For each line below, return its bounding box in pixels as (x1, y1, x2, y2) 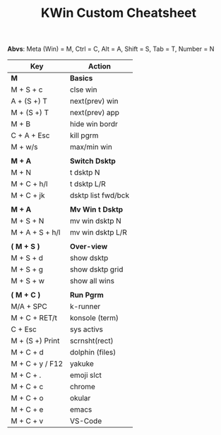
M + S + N (11, 216, 44, 226)
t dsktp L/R (69, 179, 106, 189)
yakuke (69, 359, 94, 369)
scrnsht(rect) (69, 336, 114, 346)
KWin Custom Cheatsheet (40, 5, 197, 21)
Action (88, 61, 112, 71)
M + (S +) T (11, 108, 49, 118)
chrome (69, 382, 95, 392)
